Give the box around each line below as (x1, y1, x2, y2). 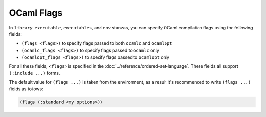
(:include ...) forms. (9, 70, 60, 76)
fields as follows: (9, 86, 44, 92)
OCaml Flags (9, 7, 63, 18)
